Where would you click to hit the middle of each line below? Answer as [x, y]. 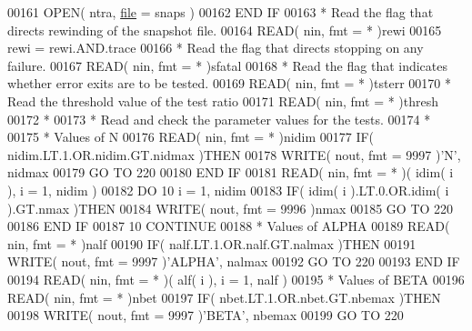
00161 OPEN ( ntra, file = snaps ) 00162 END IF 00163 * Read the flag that [221, 12]
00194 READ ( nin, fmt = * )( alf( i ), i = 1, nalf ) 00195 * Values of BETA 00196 [236, 279]
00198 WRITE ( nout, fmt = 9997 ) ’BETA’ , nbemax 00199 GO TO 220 [206, 315]
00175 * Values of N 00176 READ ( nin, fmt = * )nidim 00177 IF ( [191, 137]
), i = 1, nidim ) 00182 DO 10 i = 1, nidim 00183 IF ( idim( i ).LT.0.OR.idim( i [228, 190]
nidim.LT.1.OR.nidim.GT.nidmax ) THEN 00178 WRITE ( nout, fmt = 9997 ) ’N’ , [234, 154]
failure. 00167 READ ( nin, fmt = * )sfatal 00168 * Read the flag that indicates [228, 65]
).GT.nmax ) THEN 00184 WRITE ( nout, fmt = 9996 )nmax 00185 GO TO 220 [231, 208]
